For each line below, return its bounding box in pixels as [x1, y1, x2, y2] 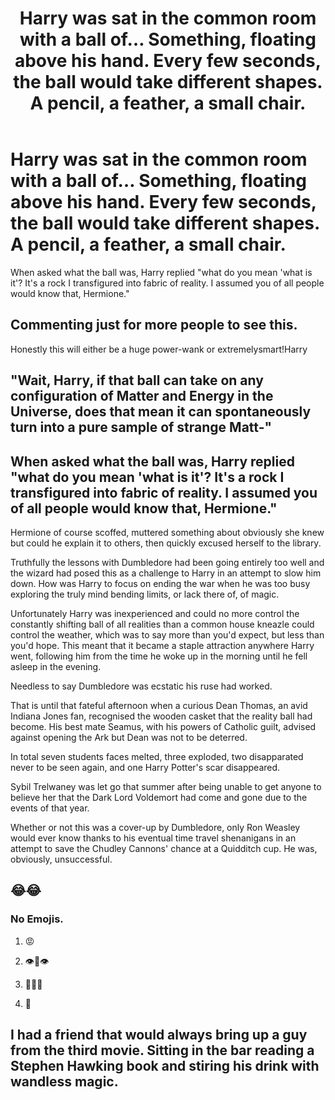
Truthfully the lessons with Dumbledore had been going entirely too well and [10, 556, 325, 568]
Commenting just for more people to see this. [10, 317, 298, 334]
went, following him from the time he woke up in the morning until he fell [10, 650, 308, 662]
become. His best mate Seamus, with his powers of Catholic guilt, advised [10, 720, 317, 732]
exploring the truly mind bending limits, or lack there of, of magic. [10, 588, 280, 600]
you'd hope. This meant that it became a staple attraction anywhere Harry [10, 639, 315, 651]
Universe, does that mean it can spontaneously [10, 403, 312, 421]
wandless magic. [10, 1073, 119, 1091]
